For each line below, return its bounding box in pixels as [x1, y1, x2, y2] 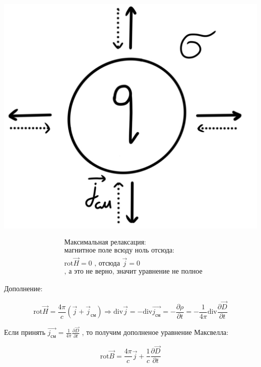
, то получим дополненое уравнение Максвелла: [82, 327, 228, 337]
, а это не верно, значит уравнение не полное [64, 268, 203, 275]
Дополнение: [4, 283, 43, 293]
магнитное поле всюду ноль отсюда [64, 247, 173, 254]
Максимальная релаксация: [64, 238, 146, 246]
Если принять [4, 327, 46, 337]
